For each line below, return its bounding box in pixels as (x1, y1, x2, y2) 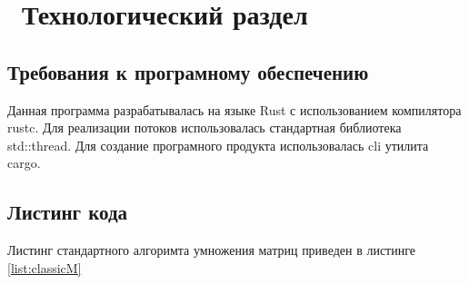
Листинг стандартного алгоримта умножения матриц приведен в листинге (7, 240, 415, 260)
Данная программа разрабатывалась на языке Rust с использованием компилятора (7, 100, 462, 119)
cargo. (7, 153, 41, 172)
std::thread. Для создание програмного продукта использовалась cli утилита (7, 135, 429, 154)
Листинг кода (7, 198, 128, 226)
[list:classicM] (7, 258, 82, 277)
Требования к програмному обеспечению (7, 57, 369, 85)
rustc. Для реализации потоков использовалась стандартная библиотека (7, 118, 402, 137)
